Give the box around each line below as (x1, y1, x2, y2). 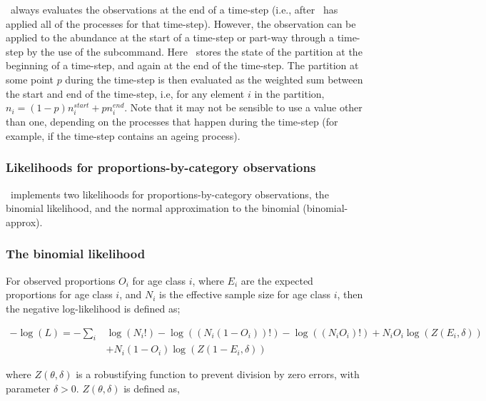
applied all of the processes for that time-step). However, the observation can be (6, 16, 356, 31)
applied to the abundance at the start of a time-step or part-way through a (6, 30, 334, 45)
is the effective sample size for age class (159, 287, 330, 302)
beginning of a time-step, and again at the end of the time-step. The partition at (6, 58, 359, 73)
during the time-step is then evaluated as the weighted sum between (65, 71, 363, 86)
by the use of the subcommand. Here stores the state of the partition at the (26, 44, 363, 59)
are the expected (241, 273, 313, 288)
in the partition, (254, 86, 325, 101)
